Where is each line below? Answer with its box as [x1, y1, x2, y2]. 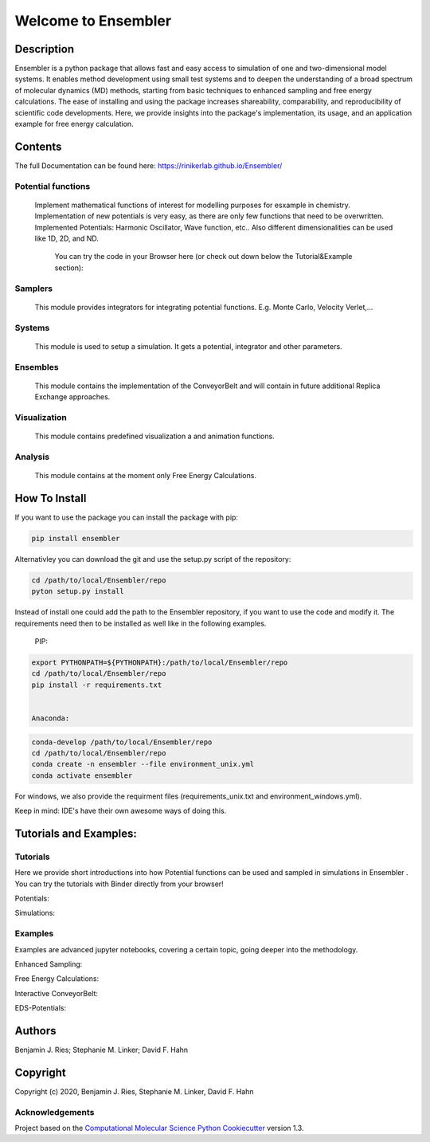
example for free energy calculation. [14, 120, 135, 129]
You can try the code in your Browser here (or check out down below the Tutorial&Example [54, 252, 353, 261]
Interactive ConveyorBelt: [14, 988, 99, 998]
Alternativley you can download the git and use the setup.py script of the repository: [14, 554, 291, 563]
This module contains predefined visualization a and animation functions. [34, 431, 275, 441]
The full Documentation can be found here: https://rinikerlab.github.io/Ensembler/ [14, 160, 283, 171]
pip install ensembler [31, 534, 120, 543]
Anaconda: [31, 713, 70, 723]
